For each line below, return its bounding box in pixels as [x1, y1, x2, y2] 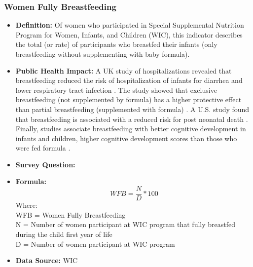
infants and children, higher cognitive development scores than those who [15, 133, 237, 143]
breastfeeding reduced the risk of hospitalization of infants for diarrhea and [15, 75, 243, 85]
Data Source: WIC [15, 255, 78, 266]
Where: [15, 200, 37, 210]
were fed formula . [15, 143, 71, 153]
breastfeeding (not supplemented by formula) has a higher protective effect [15, 94, 242, 105]
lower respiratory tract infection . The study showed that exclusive [15, 84, 217, 95]
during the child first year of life [15, 229, 112, 239]
